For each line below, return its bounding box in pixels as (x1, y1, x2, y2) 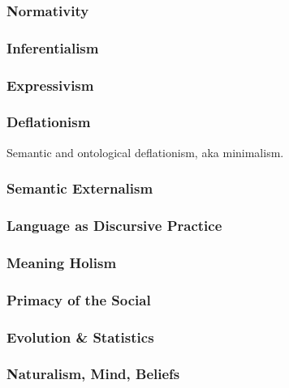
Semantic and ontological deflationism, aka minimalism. (6, 143, 284, 160)
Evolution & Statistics (6, 326, 154, 347)
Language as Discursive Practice (6, 215, 222, 236)
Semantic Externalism (6, 178, 153, 198)
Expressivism (6, 75, 94, 95)
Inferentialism (6, 37, 99, 58)
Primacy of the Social (6, 289, 151, 309)
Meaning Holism (6, 252, 117, 272)
